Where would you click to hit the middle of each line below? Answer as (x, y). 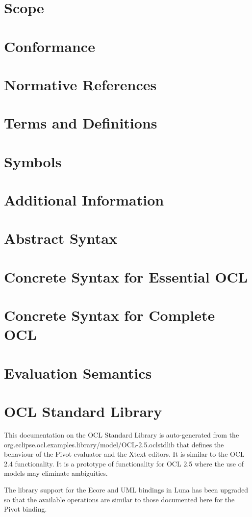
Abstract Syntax (61, 238)
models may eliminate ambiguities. (56, 473)
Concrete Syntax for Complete (110, 315)
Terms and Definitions (81, 123)
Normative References (80, 84)
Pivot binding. (25, 509)
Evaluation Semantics (78, 373)
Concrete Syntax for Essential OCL (126, 276)
